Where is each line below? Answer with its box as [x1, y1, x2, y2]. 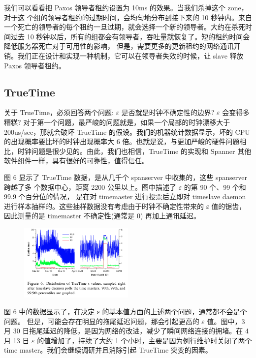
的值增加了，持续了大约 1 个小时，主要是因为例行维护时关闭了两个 [37, 335, 252, 345]
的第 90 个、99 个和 [184, 181, 246, 192]
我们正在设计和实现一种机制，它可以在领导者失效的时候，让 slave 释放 [17, 50, 244, 60]
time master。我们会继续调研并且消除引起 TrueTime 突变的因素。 [4, 345, 212, 355]
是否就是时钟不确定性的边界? [121, 107, 215, 118]
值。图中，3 [207, 316, 245, 326]
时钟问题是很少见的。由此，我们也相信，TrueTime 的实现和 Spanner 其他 [17, 146, 252, 156]
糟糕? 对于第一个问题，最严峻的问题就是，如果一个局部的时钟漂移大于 [4, 117, 230, 127]
